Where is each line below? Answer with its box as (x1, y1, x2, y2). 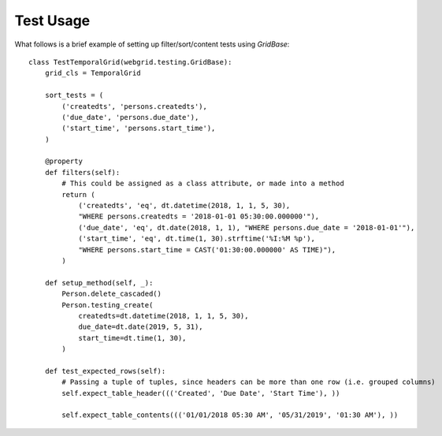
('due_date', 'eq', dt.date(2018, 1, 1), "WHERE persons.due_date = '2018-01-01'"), (78, 223, 415, 232)
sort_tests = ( (44, 91, 104, 100)
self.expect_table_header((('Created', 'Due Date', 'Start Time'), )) (61, 389, 340, 397)
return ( (61, 190, 95, 199)
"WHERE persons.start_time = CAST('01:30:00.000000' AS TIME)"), (78, 245, 336, 254)
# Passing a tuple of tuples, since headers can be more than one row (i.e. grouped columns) (61, 378, 436, 386)
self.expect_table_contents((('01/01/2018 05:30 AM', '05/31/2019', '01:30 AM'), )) (61, 411, 399, 419)
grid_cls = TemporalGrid (44, 69, 141, 78)
